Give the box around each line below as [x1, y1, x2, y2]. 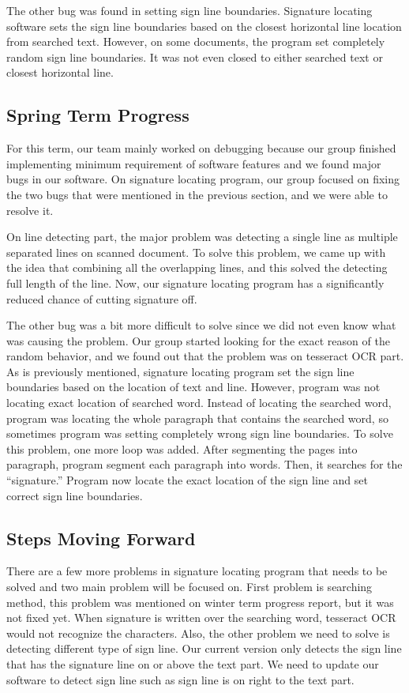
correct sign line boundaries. [6, 487, 143, 503]
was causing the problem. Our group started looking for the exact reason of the [6, 332, 390, 348]
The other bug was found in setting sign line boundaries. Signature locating [6, 2, 373, 18]
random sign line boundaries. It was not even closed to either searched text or [6, 48, 383, 65]
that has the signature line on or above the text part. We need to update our [6, 656, 379, 672]
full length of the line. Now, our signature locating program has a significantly [6, 274, 385, 291]
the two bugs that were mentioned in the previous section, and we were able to [6, 186, 388, 202]
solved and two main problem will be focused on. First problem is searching [6, 578, 373, 595]
